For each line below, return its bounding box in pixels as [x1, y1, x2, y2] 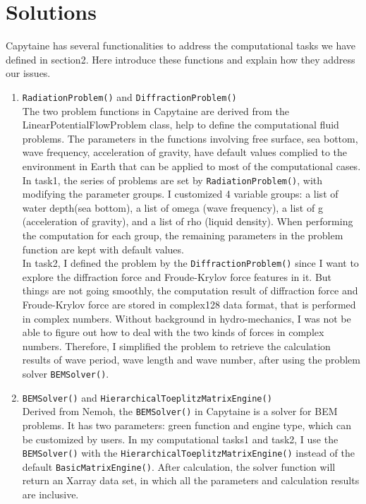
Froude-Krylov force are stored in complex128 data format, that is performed [22, 297, 356, 311]
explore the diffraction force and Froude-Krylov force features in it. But [22, 269, 332, 284]
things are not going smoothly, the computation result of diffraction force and [22, 283, 358, 298]
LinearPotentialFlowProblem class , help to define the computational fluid [22, 117, 339, 132]
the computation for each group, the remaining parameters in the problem [22, 227, 343, 242]
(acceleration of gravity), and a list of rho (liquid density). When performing [22, 214, 353, 229]
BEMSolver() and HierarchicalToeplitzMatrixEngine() [22, 390, 272, 404]
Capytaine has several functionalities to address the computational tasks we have [6, 38, 356, 53]
